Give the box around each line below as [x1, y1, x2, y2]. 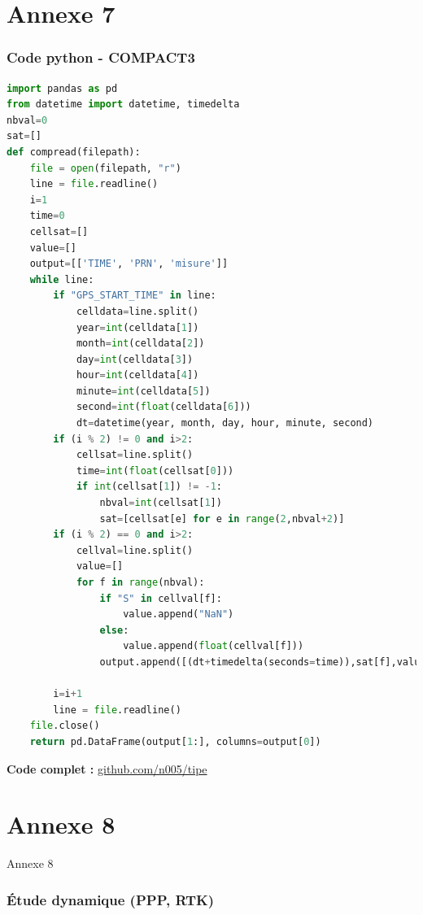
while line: [29, 273, 94, 285]
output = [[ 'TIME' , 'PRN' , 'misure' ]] [29, 258, 229, 270]
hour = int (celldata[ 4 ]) [76, 369, 199, 381]
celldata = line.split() [76, 305, 199, 317]
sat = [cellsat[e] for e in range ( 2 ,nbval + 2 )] [99, 512, 345, 525]
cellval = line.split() [76, 544, 194, 556]
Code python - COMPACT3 [7, 47, 195, 68]
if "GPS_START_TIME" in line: [53, 290, 216, 302]
